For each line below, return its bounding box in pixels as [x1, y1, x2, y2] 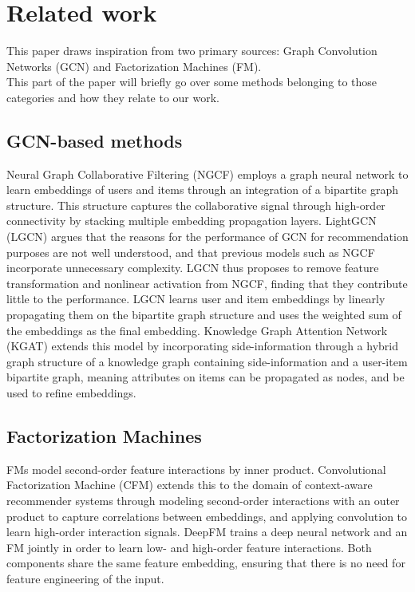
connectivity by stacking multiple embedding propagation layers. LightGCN [6, 212, 377, 229]
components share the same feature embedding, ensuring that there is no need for [6, 555, 405, 571]
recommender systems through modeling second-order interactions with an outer [6, 492, 400, 508]
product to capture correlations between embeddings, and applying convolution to [6, 507, 408, 524]
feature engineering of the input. [6, 570, 164, 586]
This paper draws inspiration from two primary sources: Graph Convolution [6, 42, 377, 59]
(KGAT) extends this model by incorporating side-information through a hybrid [6, 337, 398, 354]
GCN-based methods [6, 128, 183, 152]
